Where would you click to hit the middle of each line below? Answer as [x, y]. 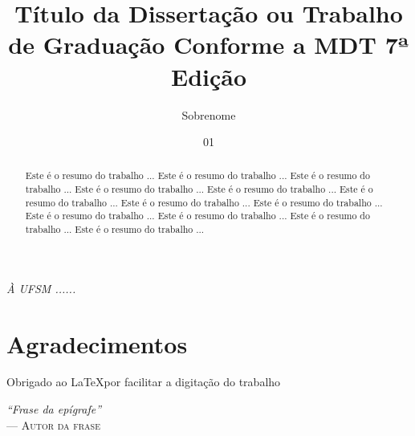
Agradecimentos [97, 343]
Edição [209, 76]
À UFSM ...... [41, 288]
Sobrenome [209, 114]
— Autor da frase [53, 424]
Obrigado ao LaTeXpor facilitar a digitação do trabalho [144, 382]
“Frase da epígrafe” [54, 409]
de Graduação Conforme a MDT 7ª [209, 45]
